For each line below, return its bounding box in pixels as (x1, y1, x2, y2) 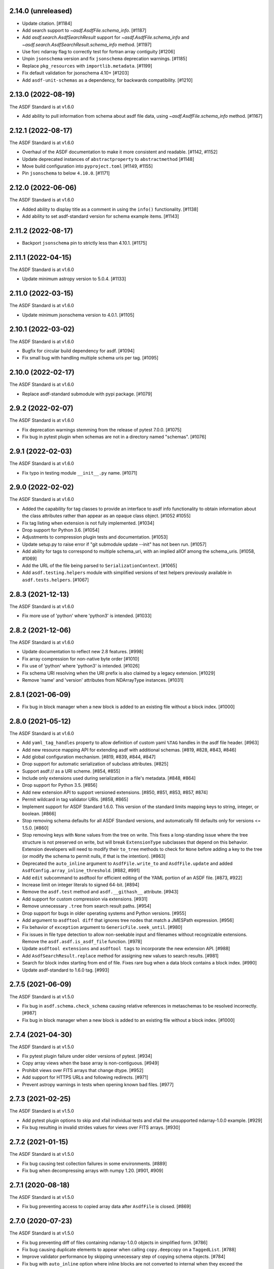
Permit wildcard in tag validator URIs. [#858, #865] (22, 796, 129, 803)
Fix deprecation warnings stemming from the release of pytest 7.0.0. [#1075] (22, 426, 182, 432)
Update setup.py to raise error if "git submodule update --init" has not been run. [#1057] (22, 541, 207, 547)
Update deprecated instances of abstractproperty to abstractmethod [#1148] (22, 156, 195, 162)
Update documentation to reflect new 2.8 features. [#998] (22, 649, 144, 655)
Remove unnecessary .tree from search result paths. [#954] (22, 903, 152, 909)
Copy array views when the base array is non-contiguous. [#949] (22, 1060, 159, 1066)
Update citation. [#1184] (22, 20, 72, 26)
